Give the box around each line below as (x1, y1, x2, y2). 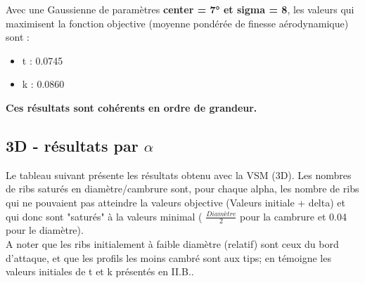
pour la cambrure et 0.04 (240, 209, 347, 223)
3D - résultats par (6, 134, 139, 156)
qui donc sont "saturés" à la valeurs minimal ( (6, 209, 203, 223)
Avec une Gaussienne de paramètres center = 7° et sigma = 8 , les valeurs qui (6, 2, 354, 16)
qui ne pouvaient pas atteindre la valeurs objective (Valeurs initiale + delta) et (6, 195, 345, 209)
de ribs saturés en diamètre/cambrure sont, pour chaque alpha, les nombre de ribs (6, 181, 359, 196)
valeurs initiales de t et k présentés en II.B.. (6, 264, 194, 279)
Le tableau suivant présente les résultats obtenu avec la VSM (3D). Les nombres (6, 167, 352, 182)
